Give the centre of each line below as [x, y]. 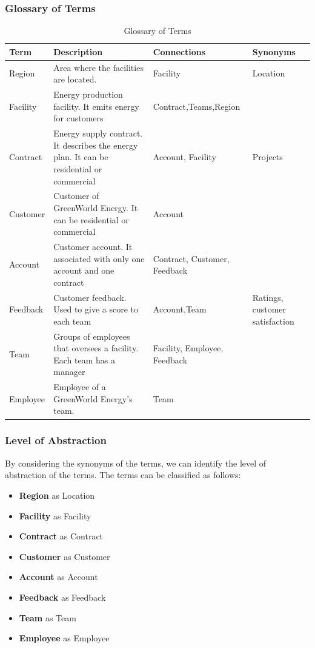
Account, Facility [184, 157]
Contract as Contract [61, 536]
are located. [75, 79]
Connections [179, 51]
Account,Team [180, 309]
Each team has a [84, 359]
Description [78, 51]
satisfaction [273, 321]
